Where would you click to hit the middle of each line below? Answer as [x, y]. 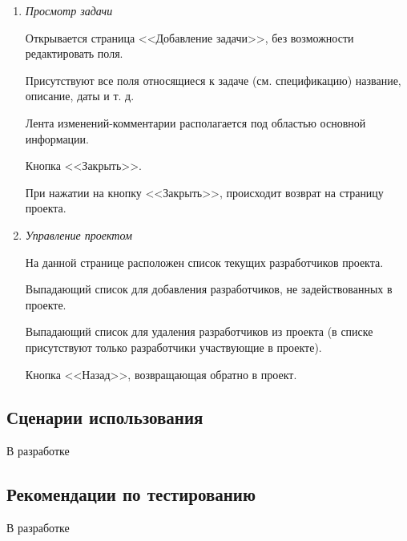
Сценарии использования [105, 417]
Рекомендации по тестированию [131, 494]
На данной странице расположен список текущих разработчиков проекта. [204, 262]
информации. [57, 138]
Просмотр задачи [69, 10]
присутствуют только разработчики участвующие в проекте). [173, 347]
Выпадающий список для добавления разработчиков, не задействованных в [209, 289]
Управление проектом [79, 234]
